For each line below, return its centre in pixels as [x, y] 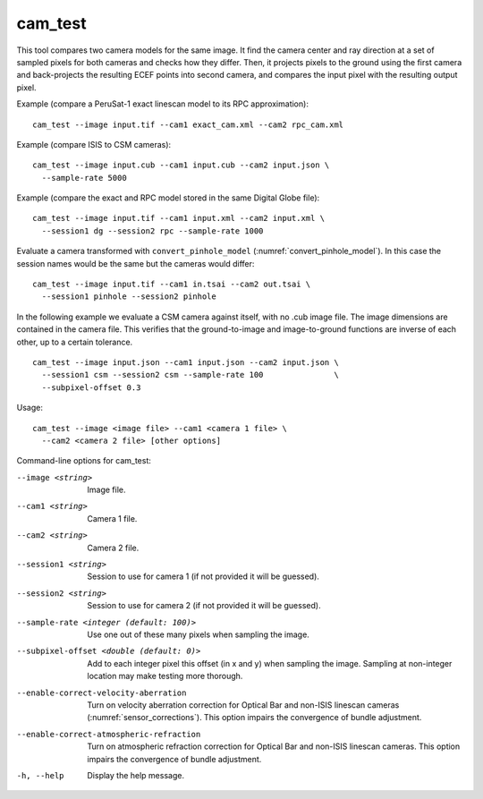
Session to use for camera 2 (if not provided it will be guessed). [204, 606]
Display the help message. [136, 775]
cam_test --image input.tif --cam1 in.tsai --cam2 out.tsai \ [172, 285]
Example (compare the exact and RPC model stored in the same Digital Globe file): [168, 198]
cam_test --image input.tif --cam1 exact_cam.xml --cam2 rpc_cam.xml [188, 124]
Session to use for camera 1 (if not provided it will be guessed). [203, 576]
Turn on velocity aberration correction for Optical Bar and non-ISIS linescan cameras [243, 705]
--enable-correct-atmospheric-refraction [109, 734]
